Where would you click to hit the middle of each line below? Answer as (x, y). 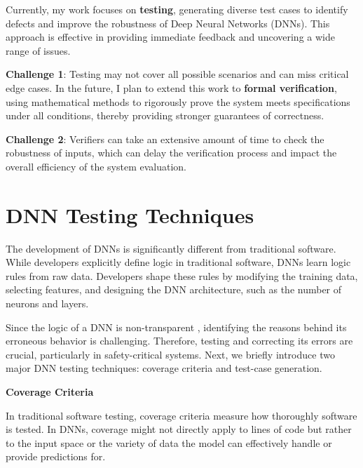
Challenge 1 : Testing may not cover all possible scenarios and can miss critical (177, 74)
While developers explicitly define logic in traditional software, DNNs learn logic (178, 262)
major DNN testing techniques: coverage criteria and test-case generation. (164, 368)
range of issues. (38, 50)
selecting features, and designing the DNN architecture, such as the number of (174, 289)
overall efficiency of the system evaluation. (96, 166)
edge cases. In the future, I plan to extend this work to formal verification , (171, 87)
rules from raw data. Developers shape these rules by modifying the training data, (182, 275)
